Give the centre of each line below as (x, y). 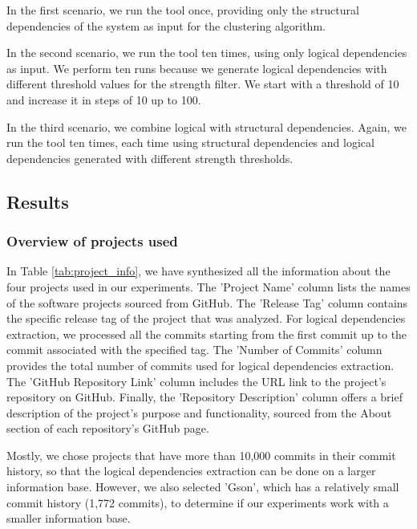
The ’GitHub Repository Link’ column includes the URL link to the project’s (196, 381)
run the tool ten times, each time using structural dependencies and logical (190, 142)
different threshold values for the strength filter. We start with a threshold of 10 (203, 84)
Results (38, 201)
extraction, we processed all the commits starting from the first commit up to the (207, 334)
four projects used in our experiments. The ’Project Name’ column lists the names (208, 286)
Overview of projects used (92, 241)
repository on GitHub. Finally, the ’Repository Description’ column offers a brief (205, 397)
